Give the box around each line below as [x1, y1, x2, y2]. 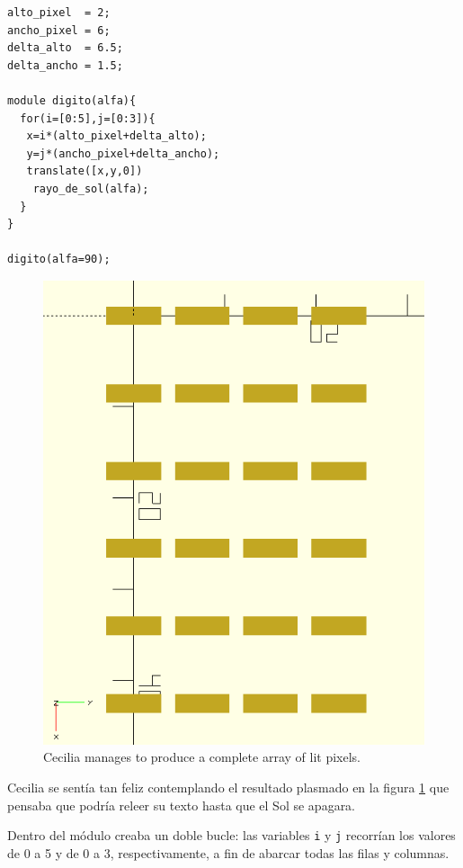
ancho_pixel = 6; [7, 23, 111, 37]
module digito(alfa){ [7, 94, 137, 107]
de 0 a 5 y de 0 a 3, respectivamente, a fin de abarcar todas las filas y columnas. [7, 843, 450, 862]
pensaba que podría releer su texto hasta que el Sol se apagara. [7, 795, 356, 814]
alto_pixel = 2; [7, 6, 111, 19]
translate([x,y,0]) [26, 165, 143, 178]
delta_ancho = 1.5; [7, 58, 123, 72]
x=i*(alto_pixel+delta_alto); [26, 130, 207, 143]
